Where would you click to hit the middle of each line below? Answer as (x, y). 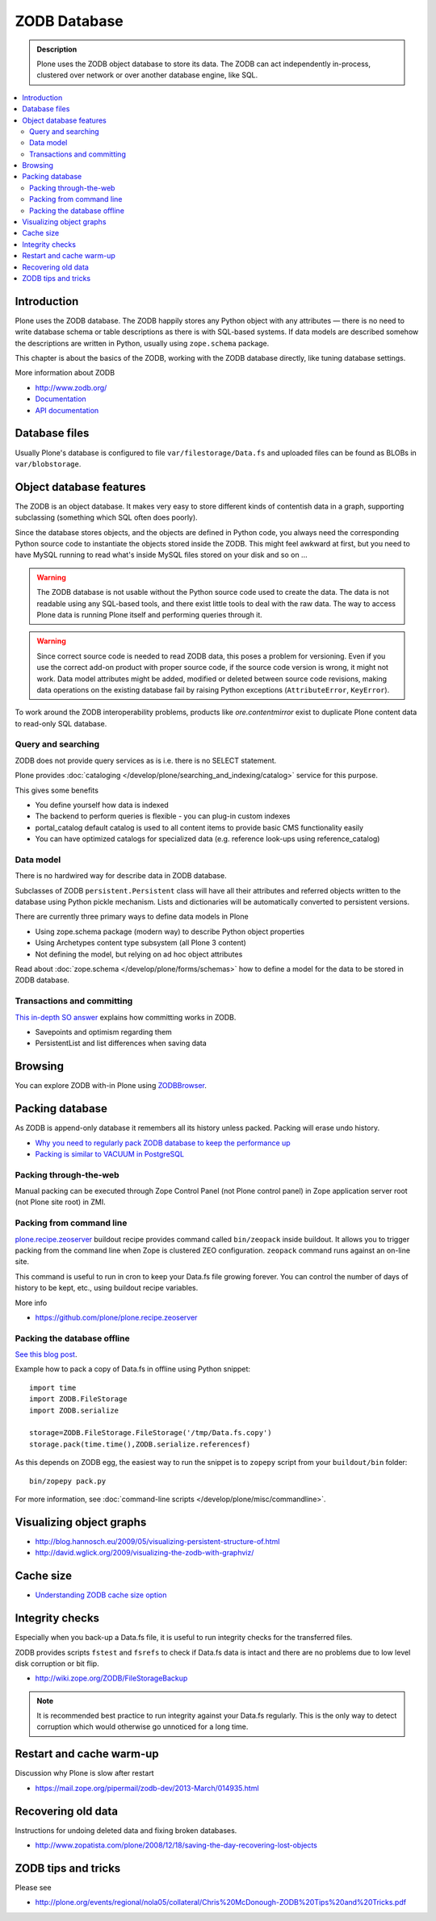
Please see (33, 1887)
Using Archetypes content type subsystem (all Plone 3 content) (140, 943)
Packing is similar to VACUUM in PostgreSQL (110, 1153)
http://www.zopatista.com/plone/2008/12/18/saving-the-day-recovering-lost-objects (176, 1845)
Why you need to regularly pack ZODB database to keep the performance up (163, 1143)
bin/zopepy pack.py (68, 1481)
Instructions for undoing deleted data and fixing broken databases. (126, 1830)
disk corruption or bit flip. (57, 1664)
